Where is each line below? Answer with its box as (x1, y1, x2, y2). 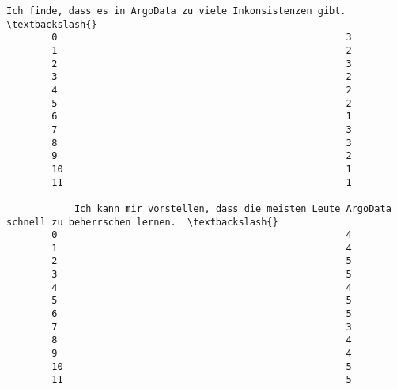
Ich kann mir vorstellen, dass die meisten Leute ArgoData (74, 202, 391, 214)
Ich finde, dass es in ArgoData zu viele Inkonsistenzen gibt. (6, 6, 346, 17)
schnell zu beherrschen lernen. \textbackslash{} (6, 216, 278, 228)
